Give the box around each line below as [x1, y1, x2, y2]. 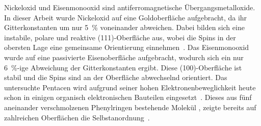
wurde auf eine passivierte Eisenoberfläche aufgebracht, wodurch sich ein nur [4, 52, 244, 62]
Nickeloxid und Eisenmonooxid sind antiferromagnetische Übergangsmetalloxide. [4, 2, 255, 12]
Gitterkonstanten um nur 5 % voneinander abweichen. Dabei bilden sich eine [4, 22, 245, 33]
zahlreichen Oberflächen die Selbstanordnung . [4, 112, 150, 122]
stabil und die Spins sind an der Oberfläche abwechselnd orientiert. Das [4, 72, 227, 83]
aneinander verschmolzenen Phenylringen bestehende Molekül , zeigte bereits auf [4, 102, 256, 112]
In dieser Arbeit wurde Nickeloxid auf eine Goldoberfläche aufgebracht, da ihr [4, 12, 247, 22]
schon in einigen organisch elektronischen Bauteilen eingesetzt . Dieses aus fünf [4, 92, 252, 103]
